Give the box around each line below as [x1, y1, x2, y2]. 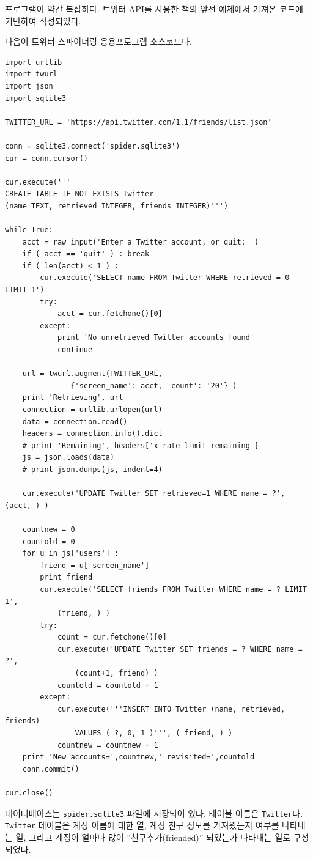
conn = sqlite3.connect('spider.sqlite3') [5, 141, 180, 150]
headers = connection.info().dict [22, 429, 163, 438]
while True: [5, 226, 53, 235]
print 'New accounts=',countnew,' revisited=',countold [22, 753, 255, 762]
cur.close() [5, 789, 53, 797]
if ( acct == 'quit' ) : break [22, 249, 150, 259]
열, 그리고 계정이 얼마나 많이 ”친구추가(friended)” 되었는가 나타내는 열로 [15, 830, 291, 843]
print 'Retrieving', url [22, 393, 123, 402]
